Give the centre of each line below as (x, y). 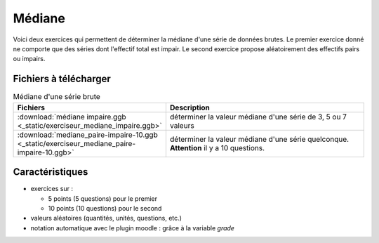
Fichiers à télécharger (62, 79)
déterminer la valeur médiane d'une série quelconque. (259, 139)
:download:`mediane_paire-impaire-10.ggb (87, 135)
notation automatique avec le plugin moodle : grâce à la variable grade (133, 228)
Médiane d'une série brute (57, 97)
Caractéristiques (51, 172)
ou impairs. (29, 59)
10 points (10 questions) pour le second (105, 208)
